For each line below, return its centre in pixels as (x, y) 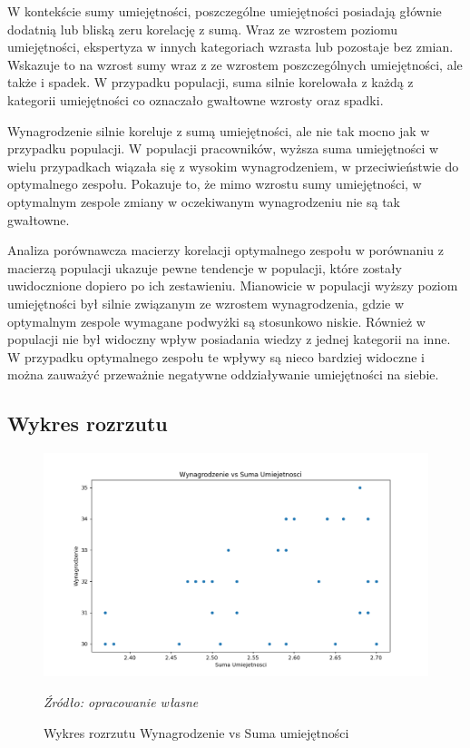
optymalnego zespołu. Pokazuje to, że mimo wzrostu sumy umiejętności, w (215, 184)
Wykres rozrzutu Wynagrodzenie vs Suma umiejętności (196, 732)
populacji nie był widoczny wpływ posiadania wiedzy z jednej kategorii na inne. (229, 339)
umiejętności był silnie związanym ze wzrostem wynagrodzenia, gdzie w (206, 303)
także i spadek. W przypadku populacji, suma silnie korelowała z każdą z (211, 82)
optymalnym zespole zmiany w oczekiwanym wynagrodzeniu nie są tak (204, 201)
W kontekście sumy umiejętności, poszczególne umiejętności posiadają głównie (225, 11)
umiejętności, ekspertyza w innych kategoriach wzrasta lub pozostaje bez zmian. (230, 47)
